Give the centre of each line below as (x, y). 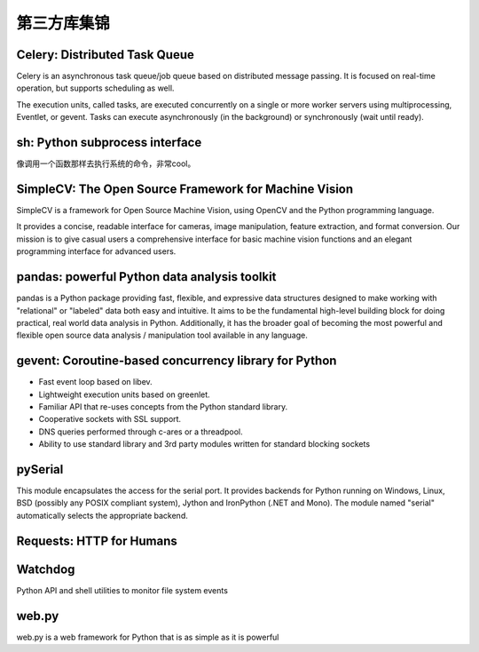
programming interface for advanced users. (96, 251)
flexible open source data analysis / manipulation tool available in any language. (162, 335)
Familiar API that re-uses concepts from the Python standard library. (163, 406)
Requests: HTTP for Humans (97, 541)
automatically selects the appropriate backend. (102, 515)
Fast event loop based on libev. (95, 382)
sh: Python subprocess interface (109, 143)
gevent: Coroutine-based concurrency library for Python (177, 361)
